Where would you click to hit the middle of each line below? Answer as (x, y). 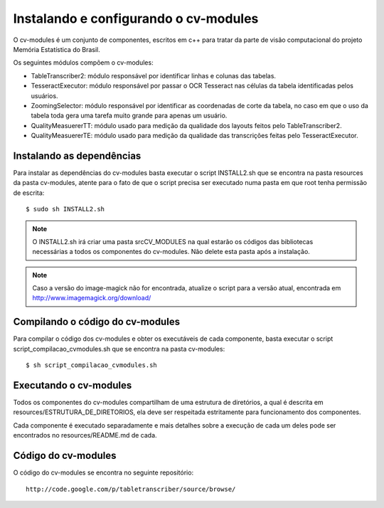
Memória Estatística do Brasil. (57, 49)
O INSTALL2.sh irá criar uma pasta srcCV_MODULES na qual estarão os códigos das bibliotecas (173, 241)
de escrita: (29, 193)
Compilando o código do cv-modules (97, 322)
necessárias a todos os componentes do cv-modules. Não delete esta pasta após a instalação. (171, 252)
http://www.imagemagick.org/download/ (92, 298)
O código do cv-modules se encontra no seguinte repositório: (103, 472)
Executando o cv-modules (73, 385)
